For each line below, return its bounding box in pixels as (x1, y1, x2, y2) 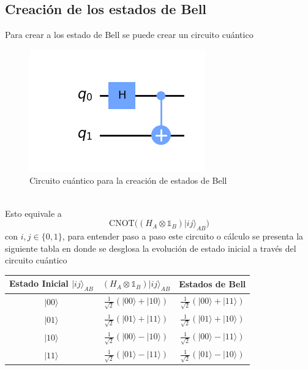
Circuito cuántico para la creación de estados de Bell (29, 174, 227, 187)
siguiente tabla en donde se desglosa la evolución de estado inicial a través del (5, 241, 296, 254)
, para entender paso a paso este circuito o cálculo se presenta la (62, 229, 304, 242)
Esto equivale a (5, 206, 62, 219)
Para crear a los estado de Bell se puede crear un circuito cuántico (5, 28, 254, 41)
